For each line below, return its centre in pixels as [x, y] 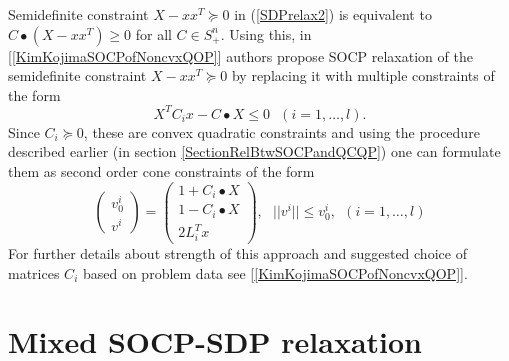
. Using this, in [266, 33]
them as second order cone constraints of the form [161, 171]
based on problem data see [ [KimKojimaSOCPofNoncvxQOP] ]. [275, 272]
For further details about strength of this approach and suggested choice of [237, 252]
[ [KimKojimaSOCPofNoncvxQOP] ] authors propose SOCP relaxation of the [240, 55]
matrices [34, 272]
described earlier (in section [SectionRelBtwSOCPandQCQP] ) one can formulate [254, 151]
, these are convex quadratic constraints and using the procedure [281, 131]
